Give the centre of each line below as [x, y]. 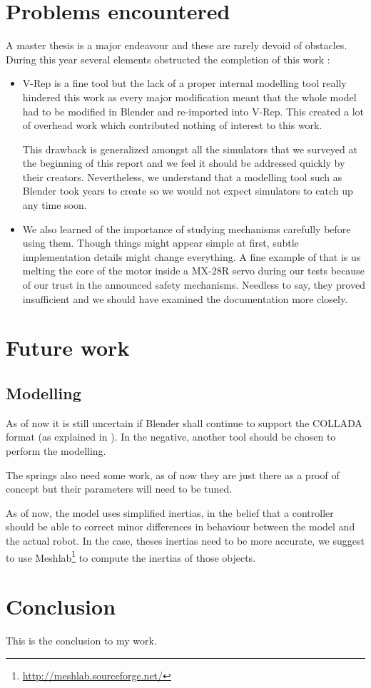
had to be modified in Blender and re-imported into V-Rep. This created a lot [193, 111]
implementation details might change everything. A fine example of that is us [192, 256]
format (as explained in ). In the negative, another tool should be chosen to [171, 437]
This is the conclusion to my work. [81, 640]
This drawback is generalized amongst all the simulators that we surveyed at [190, 149]
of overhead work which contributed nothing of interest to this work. [172, 125]
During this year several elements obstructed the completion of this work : [168, 59]
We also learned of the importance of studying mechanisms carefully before [187, 229]
